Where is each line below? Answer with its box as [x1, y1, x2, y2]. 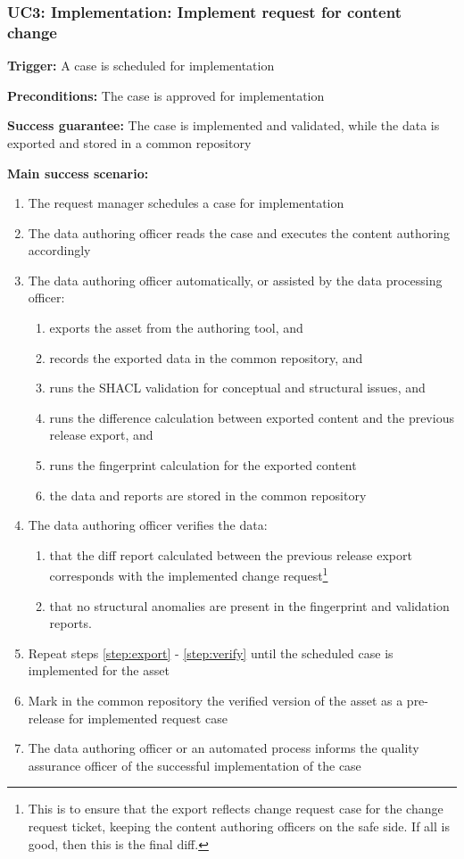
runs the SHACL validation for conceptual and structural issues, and [49, 378, 426, 397]
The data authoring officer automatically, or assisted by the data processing [28, 270, 443, 289]
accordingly [28, 241, 91, 260]
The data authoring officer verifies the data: [28, 516, 268, 534]
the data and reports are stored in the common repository [49, 485, 367, 504]
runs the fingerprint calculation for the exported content [49, 456, 357, 475]
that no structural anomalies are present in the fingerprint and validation [49, 596, 450, 615]
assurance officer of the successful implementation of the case [28, 756, 361, 774]
